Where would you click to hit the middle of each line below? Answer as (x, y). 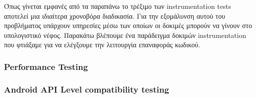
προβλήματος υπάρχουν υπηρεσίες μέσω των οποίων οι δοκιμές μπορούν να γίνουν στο (128, 25)
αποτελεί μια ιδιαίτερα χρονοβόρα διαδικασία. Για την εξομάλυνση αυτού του (115, 16)
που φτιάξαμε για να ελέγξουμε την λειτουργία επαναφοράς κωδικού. (102, 45)
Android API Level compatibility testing (87, 89)
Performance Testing (46, 66)
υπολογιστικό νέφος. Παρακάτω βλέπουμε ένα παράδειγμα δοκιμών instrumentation (125, 35)
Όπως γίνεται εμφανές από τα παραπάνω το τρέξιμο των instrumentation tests (118, 6)
